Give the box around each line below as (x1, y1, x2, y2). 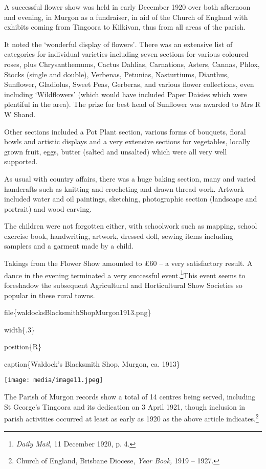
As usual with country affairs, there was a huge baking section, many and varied (4, 173, 256, 184)
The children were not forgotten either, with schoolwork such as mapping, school (4, 220, 257, 231)
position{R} (4, 341, 42, 352)
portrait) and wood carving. (4, 203, 92, 214)
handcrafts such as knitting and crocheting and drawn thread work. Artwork (4, 183, 244, 194)
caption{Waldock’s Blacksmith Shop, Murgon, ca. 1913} (4, 358, 180, 369)
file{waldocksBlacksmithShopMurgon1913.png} (4, 307, 151, 318)
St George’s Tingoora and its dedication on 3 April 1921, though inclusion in (4, 401, 246, 412)
